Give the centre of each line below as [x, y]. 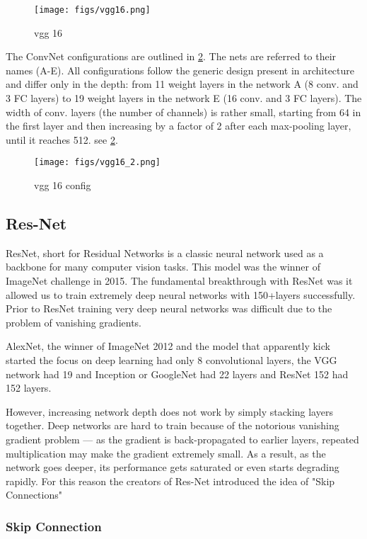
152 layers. [29, 388]
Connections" [34, 495]
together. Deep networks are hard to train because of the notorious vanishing [173, 425]
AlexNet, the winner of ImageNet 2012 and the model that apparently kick [168, 346]
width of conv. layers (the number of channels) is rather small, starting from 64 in [183, 112]
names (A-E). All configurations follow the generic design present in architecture [180, 70]
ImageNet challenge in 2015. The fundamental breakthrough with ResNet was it [179, 281]
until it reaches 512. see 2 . [62, 139]
